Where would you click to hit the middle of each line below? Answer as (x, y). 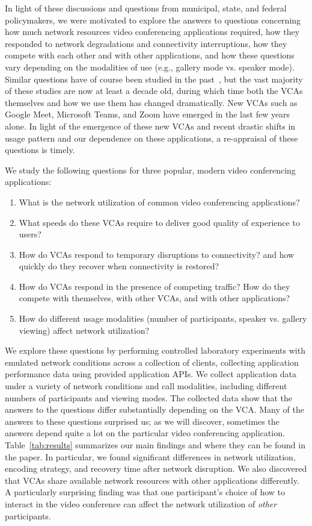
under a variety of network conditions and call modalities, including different (146, 386)
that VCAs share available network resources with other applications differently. (152, 480)
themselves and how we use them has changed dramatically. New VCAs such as (151, 102)
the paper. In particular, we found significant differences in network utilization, (150, 456)
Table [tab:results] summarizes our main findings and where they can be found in (155, 445)
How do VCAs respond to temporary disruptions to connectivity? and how (157, 254)
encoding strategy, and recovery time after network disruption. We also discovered (156, 468)
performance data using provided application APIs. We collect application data (151, 374)
